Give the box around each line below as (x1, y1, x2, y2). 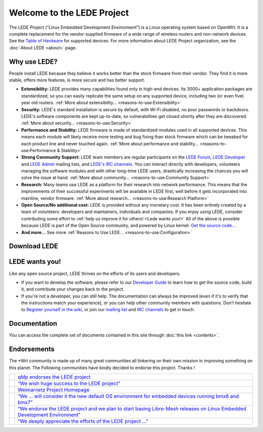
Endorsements (9, 345, 55, 353)
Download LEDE (9, 242, 58, 251)
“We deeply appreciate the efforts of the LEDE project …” (18, 418, 149, 425)
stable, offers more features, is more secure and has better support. (9, 77, 146, 83)
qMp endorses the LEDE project (18, 373, 91, 380)
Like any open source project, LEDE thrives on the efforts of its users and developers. (9, 271, 181, 276)
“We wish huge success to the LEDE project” (18, 380, 120, 387)
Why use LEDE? (9, 58, 58, 66)
